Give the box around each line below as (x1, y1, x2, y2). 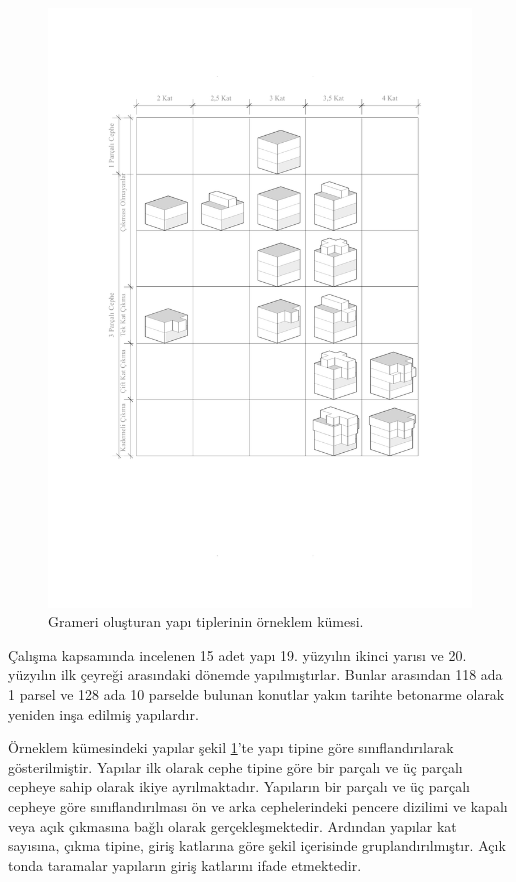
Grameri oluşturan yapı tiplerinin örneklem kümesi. (48, 611, 364, 632)
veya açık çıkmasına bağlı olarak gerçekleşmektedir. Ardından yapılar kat (8, 815, 457, 836)
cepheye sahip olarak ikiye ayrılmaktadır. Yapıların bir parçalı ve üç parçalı (8, 776, 471, 797)
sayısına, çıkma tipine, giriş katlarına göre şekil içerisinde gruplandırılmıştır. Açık (8, 835, 506, 856)
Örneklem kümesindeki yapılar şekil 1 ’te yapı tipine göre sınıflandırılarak (8, 737, 454, 758)
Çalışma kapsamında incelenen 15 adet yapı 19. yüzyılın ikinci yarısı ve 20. (8, 644, 467, 665)
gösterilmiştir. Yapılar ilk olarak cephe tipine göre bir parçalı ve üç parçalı (8, 756, 463, 777)
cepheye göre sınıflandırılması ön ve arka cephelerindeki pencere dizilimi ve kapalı (8, 796, 508, 817)
